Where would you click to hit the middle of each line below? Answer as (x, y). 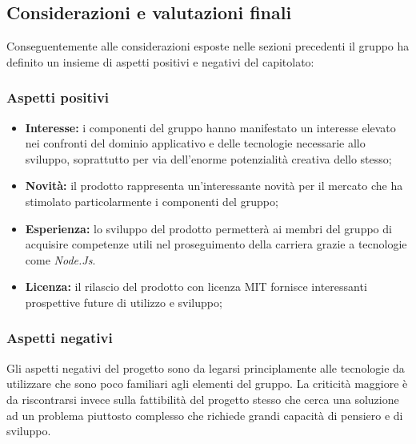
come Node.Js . (60, 259)
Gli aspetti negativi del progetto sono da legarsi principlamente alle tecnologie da (206, 367)
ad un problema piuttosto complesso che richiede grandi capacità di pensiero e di (205, 415)
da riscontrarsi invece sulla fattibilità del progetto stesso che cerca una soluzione (203, 399)
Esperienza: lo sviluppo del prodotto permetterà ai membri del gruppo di (208, 228)
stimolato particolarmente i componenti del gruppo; (152, 201)
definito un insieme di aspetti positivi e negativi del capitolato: (160, 61)
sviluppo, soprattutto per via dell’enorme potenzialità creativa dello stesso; (208, 158)
